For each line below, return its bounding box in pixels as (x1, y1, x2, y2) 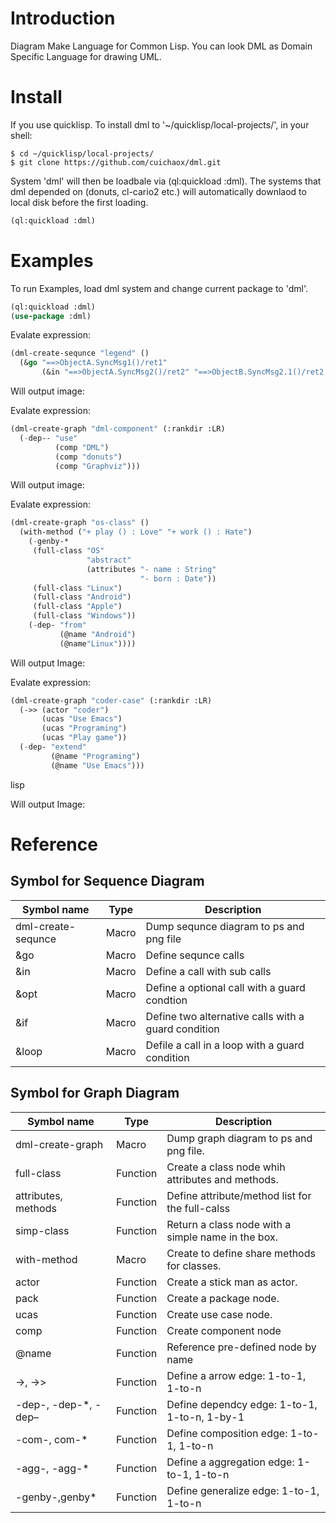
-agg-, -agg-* (15, 1461, 90, 1475)
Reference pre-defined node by (166, 1340, 317, 1354)
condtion (145, 993, 188, 1007)
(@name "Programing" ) (50, 751, 141, 761)
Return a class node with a (166, 1217, 292, 1231)
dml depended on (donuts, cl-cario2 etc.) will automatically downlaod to (10, 185, 307, 197)
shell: (10, 129, 33, 141)
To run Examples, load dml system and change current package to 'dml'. (10, 282, 308, 294)
